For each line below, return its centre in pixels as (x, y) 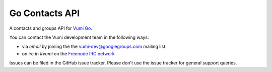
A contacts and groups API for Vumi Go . (51, 28)
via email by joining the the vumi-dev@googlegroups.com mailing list (94, 47)
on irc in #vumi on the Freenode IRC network (69, 53)
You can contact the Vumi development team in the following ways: (79, 37)
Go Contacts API (45, 13)
